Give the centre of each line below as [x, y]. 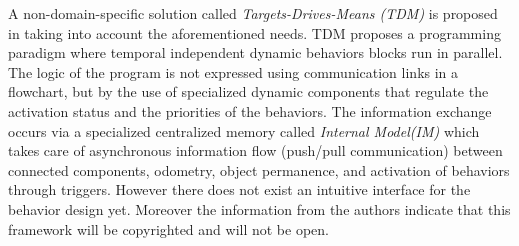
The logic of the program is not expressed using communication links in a [233, 71]
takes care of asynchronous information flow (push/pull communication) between [255, 150]
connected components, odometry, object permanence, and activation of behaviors [259, 169]
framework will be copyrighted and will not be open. [168, 228]
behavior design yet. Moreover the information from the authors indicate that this [259, 208]
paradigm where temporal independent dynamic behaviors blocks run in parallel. [255, 52]
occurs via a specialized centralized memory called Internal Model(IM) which [244, 130]
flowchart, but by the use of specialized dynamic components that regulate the [248, 91]
